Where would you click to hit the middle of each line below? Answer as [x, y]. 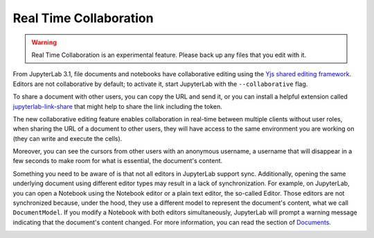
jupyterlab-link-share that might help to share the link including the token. [118, 106]
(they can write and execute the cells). [68, 138]
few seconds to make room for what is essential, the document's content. [118, 161]
